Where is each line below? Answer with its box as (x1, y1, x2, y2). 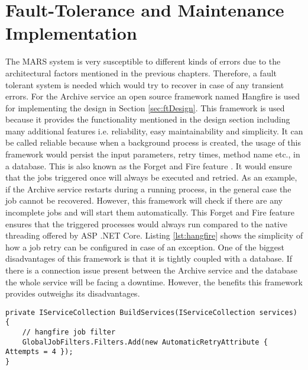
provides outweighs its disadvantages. (5, 287, 140, 300)
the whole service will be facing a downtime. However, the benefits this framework (5, 275, 303, 288)
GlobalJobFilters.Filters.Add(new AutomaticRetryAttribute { (22, 337, 268, 346)
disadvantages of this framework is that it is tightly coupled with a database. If (5, 252, 293, 265)
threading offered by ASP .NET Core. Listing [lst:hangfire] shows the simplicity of (5, 229, 303, 242)
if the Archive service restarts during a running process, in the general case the (5, 182, 291, 195)
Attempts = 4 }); (5, 348, 73, 356)
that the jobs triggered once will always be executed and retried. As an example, (5, 171, 297, 184)
